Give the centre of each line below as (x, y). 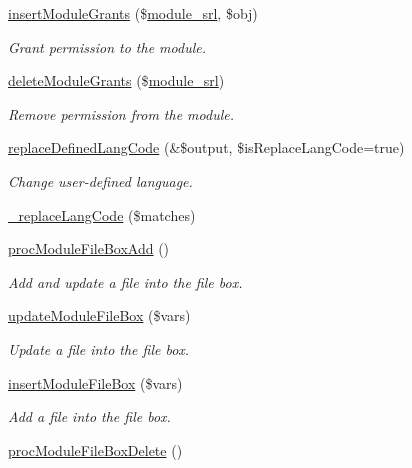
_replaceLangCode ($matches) (102, 214)
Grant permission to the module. (107, 46)
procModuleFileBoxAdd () (89, 248)
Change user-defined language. (100, 180)
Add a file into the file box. (89, 416)
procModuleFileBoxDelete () (95, 449)
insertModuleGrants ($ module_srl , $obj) (133, 13)
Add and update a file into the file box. (125, 281)
